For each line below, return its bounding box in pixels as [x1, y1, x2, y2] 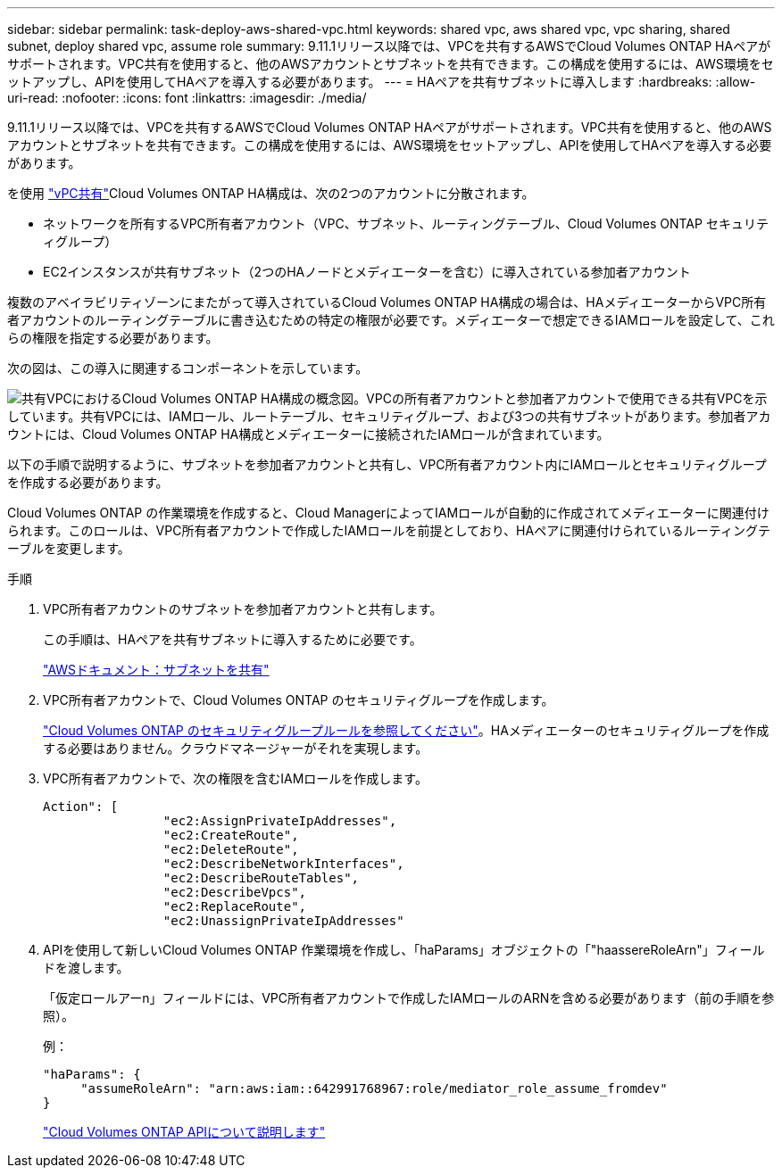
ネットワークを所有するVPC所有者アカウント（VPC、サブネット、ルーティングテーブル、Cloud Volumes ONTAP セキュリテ [43, 216, 769, 231]
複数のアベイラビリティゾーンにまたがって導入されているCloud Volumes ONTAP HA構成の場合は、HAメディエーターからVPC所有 [7, 294, 767, 310]
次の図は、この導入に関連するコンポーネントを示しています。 [7, 360, 369, 376]
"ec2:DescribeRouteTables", [162, 871, 360, 885]
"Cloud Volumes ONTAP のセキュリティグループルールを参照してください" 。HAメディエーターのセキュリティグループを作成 [43, 723, 770, 738]
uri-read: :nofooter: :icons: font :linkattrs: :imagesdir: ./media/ [7, 90, 367, 105]
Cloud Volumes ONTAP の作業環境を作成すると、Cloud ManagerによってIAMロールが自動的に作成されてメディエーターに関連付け [7, 505, 770, 520]
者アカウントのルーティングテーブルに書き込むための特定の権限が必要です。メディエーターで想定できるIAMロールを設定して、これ [7, 312, 775, 327]
